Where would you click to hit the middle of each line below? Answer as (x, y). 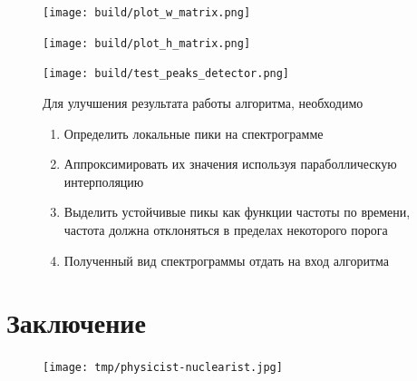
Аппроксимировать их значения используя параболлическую (230, 164)
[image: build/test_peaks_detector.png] (166, 74)
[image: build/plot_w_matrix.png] (147, 13)
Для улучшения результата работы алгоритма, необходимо (203, 102)
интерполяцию (104, 181)
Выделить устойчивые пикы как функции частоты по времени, (237, 212)
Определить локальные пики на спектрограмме (194, 133)
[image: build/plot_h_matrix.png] (147, 43)
